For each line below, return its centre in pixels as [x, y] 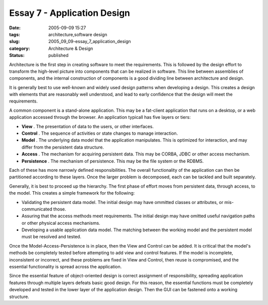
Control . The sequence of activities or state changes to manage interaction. [100, 133]
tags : [15, 34]
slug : [14, 42]
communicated [37, 209]
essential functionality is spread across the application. [66, 267]
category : [20, 48]
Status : [17, 55]
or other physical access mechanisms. [61, 223]
